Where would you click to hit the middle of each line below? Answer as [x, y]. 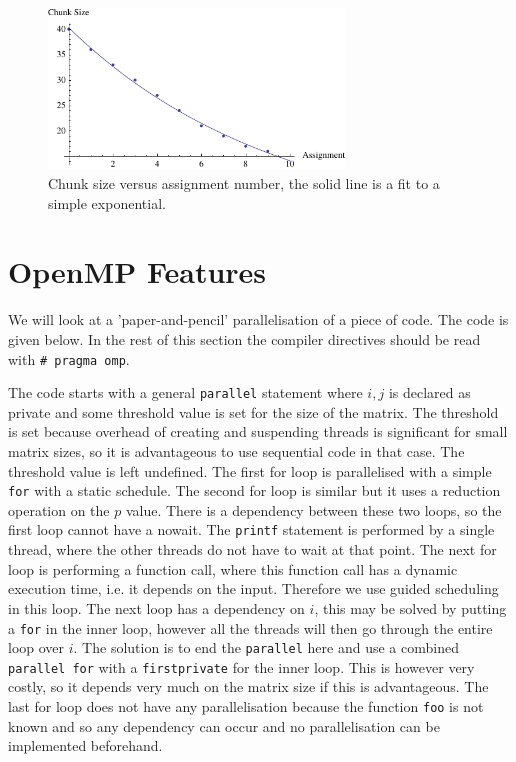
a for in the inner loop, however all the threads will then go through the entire [250, 627]
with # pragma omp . [69, 358]
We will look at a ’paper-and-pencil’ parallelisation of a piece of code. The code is [258, 319]
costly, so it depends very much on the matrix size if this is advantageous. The [248, 686]
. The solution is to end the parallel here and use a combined [266, 647]
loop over [36, 647]
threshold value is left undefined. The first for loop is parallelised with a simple [250, 470]
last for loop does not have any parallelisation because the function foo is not [246, 706]
